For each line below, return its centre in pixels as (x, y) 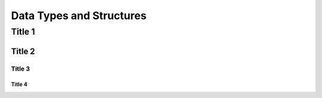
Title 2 (23, 51)
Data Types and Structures (79, 16)
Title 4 (19, 84)
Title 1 (23, 32)
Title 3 (20, 69)
